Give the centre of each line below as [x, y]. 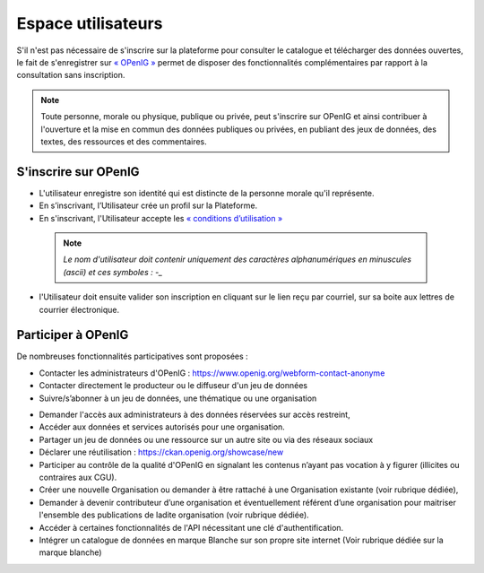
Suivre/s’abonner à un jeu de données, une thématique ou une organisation [178, 398]
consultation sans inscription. [71, 75]
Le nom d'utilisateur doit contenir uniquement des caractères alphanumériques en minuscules [238, 259]
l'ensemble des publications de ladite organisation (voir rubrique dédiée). [174, 515]
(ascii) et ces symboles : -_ [113, 272]
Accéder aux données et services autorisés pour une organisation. [162, 427]
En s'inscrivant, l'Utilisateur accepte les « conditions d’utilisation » [161, 218]
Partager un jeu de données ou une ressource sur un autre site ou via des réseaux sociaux [206, 439]
